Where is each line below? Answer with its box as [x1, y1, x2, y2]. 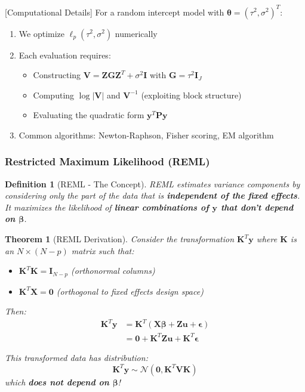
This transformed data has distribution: [5, 351, 148, 363]
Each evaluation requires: [19, 48, 111, 61]
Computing [33, 88, 75, 101]
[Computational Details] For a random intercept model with [5, 5, 224, 18]
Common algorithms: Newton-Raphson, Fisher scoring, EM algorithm [19, 128, 274, 141]
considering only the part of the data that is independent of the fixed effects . [5, 189, 300, 202]
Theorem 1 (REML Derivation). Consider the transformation [5, 233, 235, 245]
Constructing [33, 69, 81, 81]
